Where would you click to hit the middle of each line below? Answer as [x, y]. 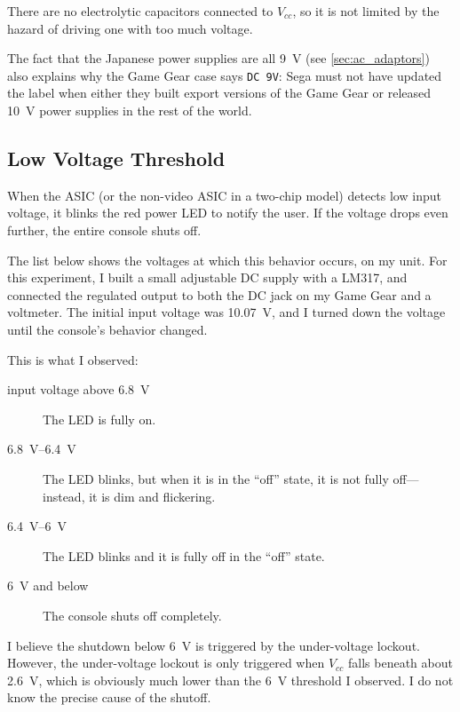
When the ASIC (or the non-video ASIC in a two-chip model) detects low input [224, 195]
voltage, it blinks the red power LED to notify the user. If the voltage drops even [228, 213]
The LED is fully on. [99, 419]
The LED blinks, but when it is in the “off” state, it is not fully [216, 478]
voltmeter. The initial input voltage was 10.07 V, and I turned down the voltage [226, 312]
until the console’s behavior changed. [107, 329]
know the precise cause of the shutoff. [109, 697]
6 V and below [48, 585]
